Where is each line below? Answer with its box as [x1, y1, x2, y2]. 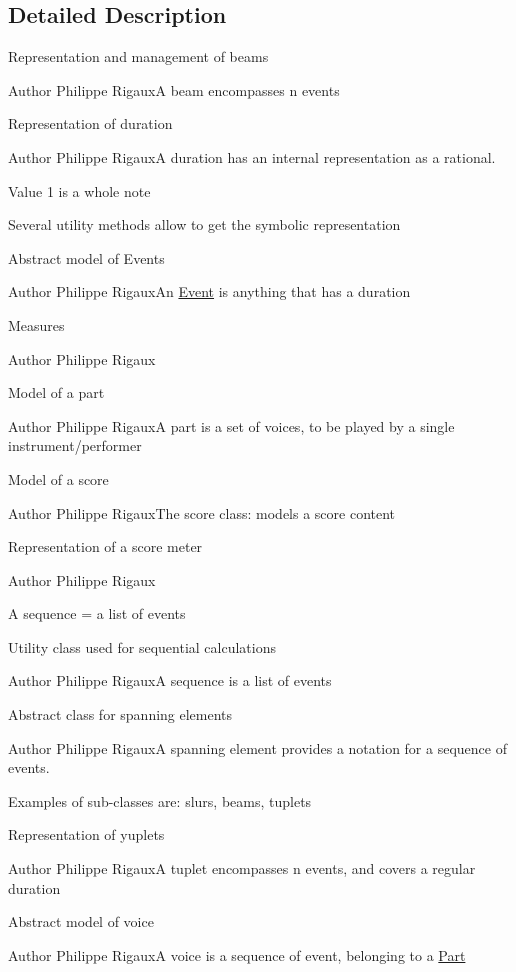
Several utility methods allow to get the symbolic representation [8, 214, 401, 235]
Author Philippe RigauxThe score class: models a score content [8, 502, 396, 523]
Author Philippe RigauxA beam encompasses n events [8, 79, 340, 100]
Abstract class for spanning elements [8, 704, 233, 725]
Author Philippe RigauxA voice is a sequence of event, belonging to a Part [8, 944, 466, 965]
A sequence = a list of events [8, 603, 186, 624]
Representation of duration [8, 113, 173, 134]
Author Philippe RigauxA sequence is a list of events [8, 670, 332, 691]
